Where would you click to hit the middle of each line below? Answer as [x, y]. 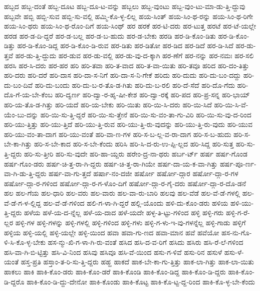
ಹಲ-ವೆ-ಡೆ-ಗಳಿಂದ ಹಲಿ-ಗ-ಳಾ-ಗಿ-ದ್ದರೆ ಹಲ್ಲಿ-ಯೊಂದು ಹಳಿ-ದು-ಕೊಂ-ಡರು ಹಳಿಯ [136, 202]
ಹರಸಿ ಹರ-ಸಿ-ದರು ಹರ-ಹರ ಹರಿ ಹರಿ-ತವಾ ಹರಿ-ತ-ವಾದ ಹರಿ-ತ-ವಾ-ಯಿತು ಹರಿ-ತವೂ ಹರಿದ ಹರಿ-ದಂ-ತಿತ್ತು [127, 65]
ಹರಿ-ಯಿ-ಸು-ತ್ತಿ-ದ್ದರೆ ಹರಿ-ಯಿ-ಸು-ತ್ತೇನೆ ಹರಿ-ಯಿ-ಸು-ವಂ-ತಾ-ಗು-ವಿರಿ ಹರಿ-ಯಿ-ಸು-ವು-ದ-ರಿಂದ [146, 114]
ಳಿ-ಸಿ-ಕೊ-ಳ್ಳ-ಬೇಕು [25, 242]
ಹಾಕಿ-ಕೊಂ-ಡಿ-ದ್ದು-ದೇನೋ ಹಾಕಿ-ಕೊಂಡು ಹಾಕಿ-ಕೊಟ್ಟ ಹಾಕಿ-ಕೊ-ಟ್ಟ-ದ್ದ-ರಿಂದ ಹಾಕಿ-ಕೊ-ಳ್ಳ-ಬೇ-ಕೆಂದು [141, 281]
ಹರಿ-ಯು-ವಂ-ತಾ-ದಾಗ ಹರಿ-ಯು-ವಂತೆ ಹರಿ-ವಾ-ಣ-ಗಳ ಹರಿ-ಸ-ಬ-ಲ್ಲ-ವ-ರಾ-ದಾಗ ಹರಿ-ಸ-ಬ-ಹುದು [118, 134]
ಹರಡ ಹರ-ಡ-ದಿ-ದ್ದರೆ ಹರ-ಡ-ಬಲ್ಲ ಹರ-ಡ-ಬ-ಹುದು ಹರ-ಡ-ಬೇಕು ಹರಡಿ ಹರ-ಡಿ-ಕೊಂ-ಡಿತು [110, 35]
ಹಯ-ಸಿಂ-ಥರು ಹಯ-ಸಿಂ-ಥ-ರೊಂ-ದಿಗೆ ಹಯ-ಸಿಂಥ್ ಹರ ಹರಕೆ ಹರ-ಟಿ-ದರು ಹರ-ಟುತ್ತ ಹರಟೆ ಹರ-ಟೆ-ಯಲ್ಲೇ [130, 26]
